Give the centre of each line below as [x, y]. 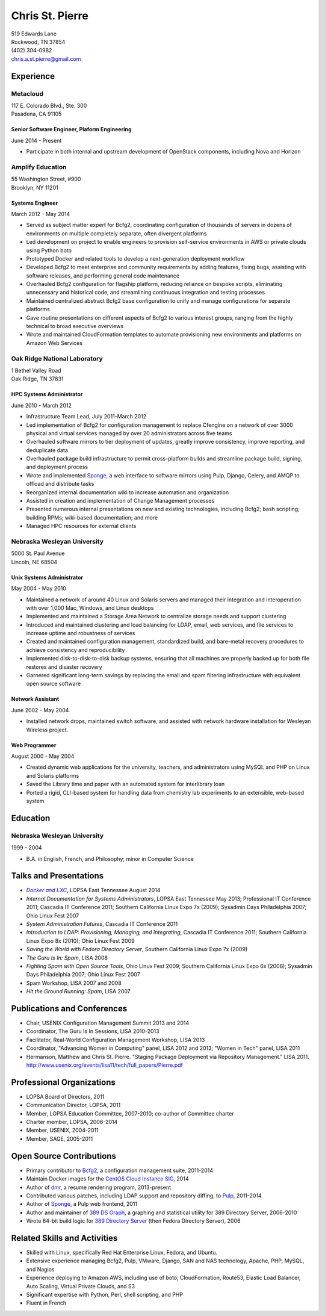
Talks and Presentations [57, 876]
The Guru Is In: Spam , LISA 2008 [67, 958]
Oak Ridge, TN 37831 [37, 379]
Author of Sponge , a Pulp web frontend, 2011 [82, 1204]
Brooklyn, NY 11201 [35, 187]
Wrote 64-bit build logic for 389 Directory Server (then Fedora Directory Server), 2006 [133, 1221]
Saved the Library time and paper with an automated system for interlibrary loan [125, 784]
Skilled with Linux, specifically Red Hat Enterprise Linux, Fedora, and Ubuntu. [122, 1252]
